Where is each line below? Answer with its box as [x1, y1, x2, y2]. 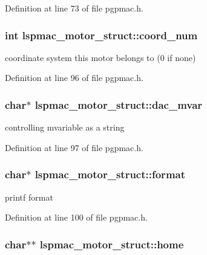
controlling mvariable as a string [5, 121, 125, 134]
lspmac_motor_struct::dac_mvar [34, 97, 203, 112]
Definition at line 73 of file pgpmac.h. [5, 2, 143, 14]
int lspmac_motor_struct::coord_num [5, 27, 198, 42]
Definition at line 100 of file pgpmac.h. [5, 211, 148, 224]
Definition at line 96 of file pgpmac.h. [5, 71, 143, 84]
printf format [5, 190, 53, 203]
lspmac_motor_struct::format [34, 167, 186, 182]
